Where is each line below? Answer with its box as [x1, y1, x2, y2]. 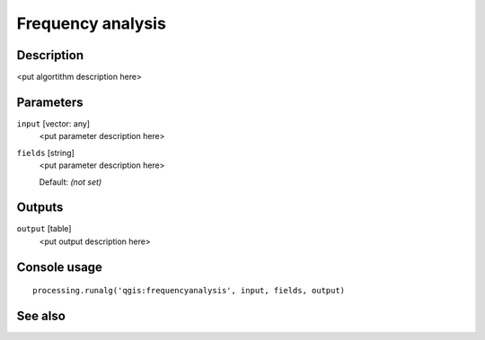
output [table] [16, 223, 72, 234]
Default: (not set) [39, 176, 102, 187]
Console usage [16, 259, 103, 275]
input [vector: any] [16, 118, 90, 129]
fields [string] [16, 147, 75, 158]
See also [16, 309, 66, 324]
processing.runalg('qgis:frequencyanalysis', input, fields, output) [32, 285, 346, 296]
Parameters [16, 94, 84, 109]
